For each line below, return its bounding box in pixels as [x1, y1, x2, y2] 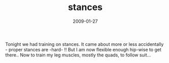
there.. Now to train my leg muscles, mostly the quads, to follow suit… [5, 52, 151, 58]
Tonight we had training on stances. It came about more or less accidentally [5, 41, 164, 47]
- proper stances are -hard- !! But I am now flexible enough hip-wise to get [5, 46, 161, 52]
